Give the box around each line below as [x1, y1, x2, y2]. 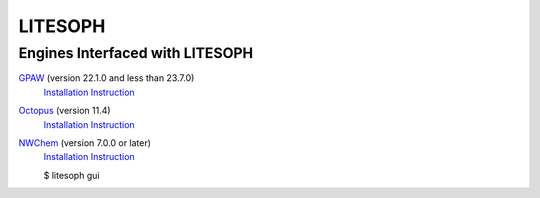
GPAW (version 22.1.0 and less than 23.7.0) [18, 72, 195, 84]
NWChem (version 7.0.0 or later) [18, 136, 152, 149]
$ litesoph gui [43, 169, 100, 181]
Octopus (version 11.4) [18, 105, 111, 117]
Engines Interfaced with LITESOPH [18, 44, 254, 62]
